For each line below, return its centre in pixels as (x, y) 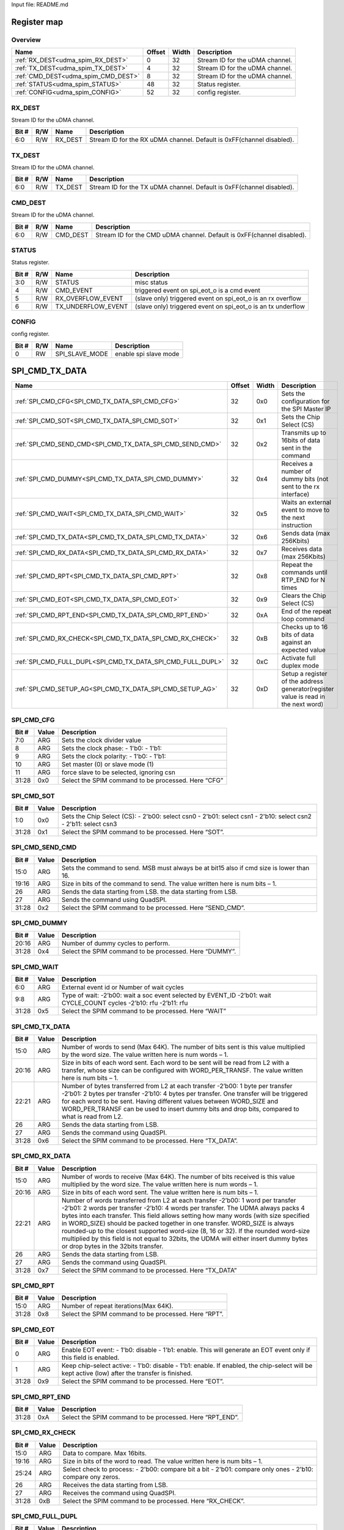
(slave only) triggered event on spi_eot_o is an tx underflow (220, 306)
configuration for (306, 401)
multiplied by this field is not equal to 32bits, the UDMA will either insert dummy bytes (185, 1238)
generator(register (308, 689)
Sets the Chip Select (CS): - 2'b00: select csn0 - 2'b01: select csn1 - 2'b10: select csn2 (186, 816)
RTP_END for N (303, 580)
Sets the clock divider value (101, 741)
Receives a (297, 464)
